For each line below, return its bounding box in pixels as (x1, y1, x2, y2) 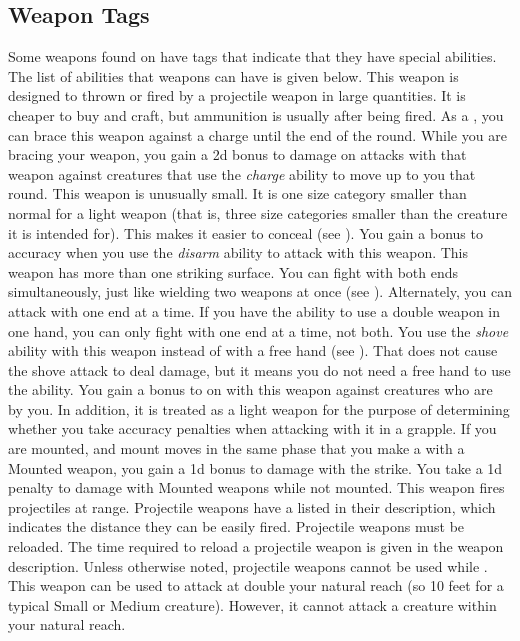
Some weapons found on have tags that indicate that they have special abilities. (8, 46, 497, 67)
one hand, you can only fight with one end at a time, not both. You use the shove (8, 320, 509, 341)
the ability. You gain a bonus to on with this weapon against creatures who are (8, 379, 493, 400)
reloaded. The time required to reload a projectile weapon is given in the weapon (8, 536, 504, 557)
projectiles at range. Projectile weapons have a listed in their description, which (8, 496, 496, 517)
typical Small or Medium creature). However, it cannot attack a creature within (8, 594, 497, 615)
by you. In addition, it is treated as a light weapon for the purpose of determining (8, 398, 510, 419)
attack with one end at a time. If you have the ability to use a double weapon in (8, 300, 501, 321)
